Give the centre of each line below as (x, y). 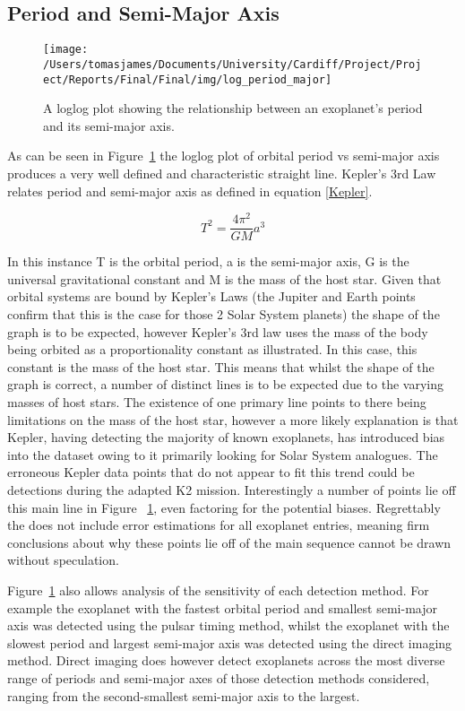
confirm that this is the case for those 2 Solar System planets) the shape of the (224, 314)
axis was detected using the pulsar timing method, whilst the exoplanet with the (228, 625)
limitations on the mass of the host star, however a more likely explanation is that (233, 419)
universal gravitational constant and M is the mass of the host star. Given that (224, 278)
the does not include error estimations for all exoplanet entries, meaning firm (219, 525)
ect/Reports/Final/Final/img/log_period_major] (188, 79)
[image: (66, 50)
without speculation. (63, 560)
